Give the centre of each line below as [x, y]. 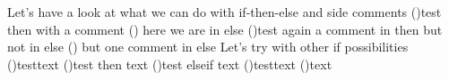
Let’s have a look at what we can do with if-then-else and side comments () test [224, 12]
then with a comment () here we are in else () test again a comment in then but [225, 29]
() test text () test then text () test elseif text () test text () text [170, 64]
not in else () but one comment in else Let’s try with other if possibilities [208, 47]
